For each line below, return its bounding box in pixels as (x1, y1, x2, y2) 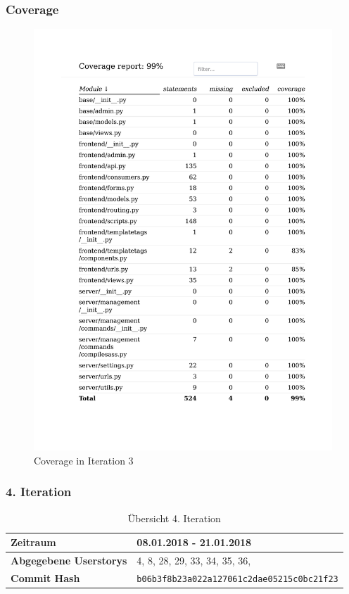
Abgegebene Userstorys (11, 553, 127, 568)
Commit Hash (11, 571, 80, 586)
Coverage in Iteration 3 (34, 453, 134, 467)
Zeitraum (11, 535, 56, 550)
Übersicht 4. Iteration (127, 510, 221, 525)
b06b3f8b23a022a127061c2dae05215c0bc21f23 (137, 574, 338, 584)
